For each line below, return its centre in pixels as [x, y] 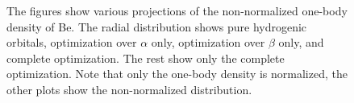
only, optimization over [208, 42]
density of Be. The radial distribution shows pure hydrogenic [157, 26]
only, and [301, 42]
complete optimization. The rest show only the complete [146, 58]
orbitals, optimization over [72, 42]
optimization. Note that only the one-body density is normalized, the [177, 74]
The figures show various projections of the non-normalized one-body [177, 10]
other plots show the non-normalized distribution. [129, 89]
